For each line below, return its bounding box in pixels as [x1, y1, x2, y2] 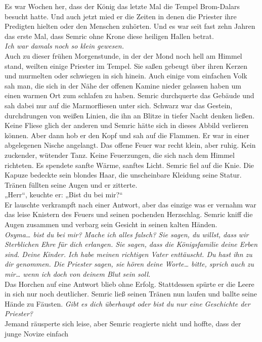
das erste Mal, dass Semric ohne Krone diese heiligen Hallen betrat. [5, 30, 214, 41]
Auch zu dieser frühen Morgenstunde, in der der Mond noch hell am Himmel [5, 50, 242, 61]
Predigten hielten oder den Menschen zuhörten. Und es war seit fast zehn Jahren [5, 21, 255, 31]
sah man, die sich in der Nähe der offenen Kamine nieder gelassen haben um [5, 80, 241, 91]
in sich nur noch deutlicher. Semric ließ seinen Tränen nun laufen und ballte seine [5, 288, 257, 299]
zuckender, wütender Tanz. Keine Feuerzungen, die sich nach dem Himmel [5, 149, 235, 160]
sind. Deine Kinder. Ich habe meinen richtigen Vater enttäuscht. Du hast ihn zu [5, 248, 252, 259]
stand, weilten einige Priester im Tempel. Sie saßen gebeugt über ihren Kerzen [5, 60, 248, 71]
